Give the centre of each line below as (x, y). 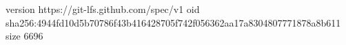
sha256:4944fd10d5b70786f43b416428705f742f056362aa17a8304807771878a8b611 (173, 22)
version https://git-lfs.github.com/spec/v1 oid (103, 9)
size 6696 (24, 36)
